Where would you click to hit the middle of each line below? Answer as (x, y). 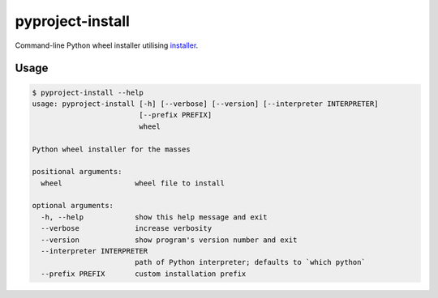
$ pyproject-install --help (88, 92)
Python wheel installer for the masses (111, 149)
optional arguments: (73, 206)
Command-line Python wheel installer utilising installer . (107, 45)
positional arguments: (77, 172)
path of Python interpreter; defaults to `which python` (250, 262)
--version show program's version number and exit (169, 240)
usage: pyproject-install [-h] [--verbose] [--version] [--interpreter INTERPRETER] (205, 104)
